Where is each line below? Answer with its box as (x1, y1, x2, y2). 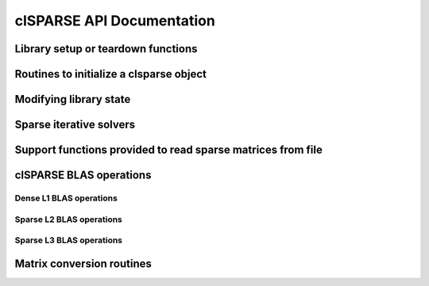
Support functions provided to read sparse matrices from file (14, 143, 323, 157)
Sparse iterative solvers (14, 118, 135, 132)
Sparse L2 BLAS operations (14, 214, 123, 225)
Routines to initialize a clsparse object (14, 67, 207, 81)
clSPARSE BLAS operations (14, 169, 152, 182)
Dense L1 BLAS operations (14, 193, 118, 204)
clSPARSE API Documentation (14, 12, 216, 29)
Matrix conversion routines (14, 257, 153, 270)
